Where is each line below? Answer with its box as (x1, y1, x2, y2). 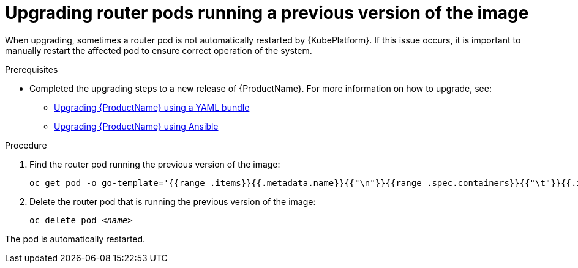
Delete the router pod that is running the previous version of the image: (29, 196, 316, 207)
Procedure (5, 140, 47, 151)
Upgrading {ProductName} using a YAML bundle (54, 102, 250, 113)
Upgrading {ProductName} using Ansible (54, 121, 219, 132)
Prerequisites (5, 64, 58, 75)
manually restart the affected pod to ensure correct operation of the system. (5, 45, 312, 56)
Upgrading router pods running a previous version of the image (5, 2, 529, 23)
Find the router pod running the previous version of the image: (29, 158, 280, 169)
